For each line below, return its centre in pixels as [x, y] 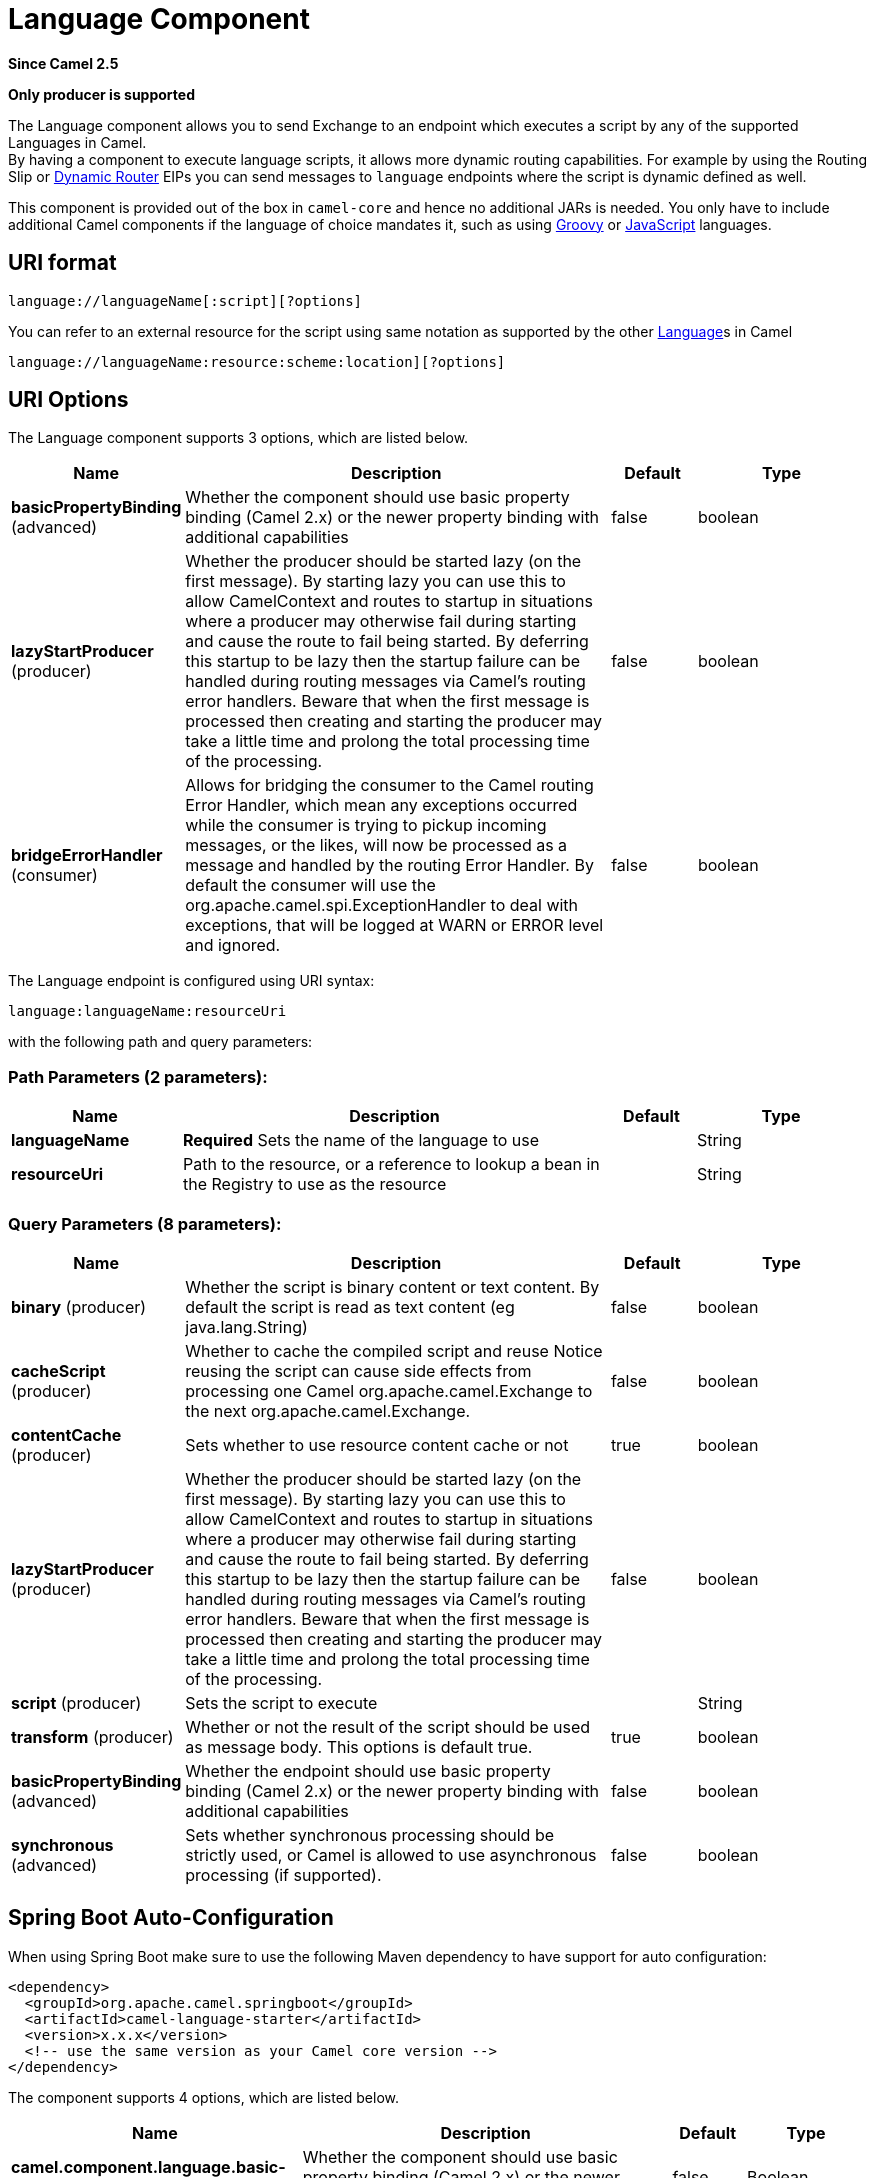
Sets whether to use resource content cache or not [377, 1444]
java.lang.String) [246, 1326]
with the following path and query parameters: [160, 1042]
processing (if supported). [283, 1874]
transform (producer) [92, 1736]
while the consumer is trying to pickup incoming [366, 825]
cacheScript [58, 1370]
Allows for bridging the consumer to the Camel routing [389, 785]
